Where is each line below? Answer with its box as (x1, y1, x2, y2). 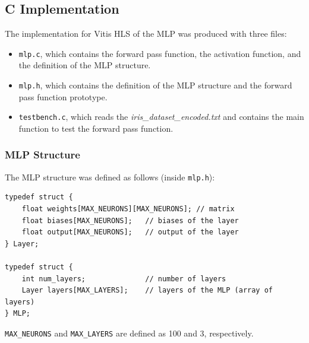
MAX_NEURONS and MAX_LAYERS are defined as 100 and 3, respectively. (5, 326, 254, 339)
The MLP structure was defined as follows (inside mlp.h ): (5, 170, 215, 183)
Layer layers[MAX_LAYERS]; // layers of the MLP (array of (21, 286, 273, 295)
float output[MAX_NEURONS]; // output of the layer (21, 228, 239, 237)
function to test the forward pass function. (18, 122, 174, 134)
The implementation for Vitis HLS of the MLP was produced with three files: (5, 27, 287, 40)
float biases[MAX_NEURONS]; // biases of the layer (21, 216, 239, 225)
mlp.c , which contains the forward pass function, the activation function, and (18, 47, 301, 59)
